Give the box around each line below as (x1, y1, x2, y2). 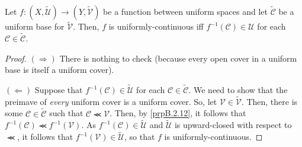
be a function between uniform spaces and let (103, 5, 268, 17)
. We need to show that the (188, 84, 288, 96)
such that (49, 107, 83, 119)
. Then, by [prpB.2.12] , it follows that (110, 107, 246, 119)
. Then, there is (241, 95, 298, 107)
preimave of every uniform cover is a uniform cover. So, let (5, 95, 217, 107)
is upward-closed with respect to (174, 119, 292, 131)
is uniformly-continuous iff (108, 20, 204, 33)
